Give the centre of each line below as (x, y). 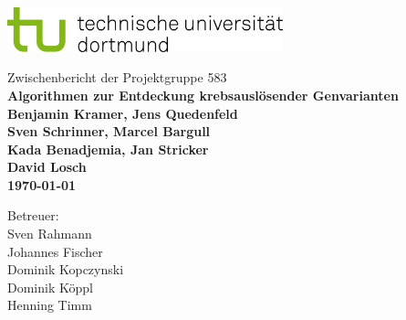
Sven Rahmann (50, 234)
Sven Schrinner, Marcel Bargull (109, 131)
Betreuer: (33, 215)
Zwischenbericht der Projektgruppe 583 (117, 77)
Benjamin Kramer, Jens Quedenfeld (123, 113)
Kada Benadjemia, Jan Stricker (108, 149)
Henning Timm (50, 305)
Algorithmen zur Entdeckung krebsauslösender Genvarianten (203, 95)
